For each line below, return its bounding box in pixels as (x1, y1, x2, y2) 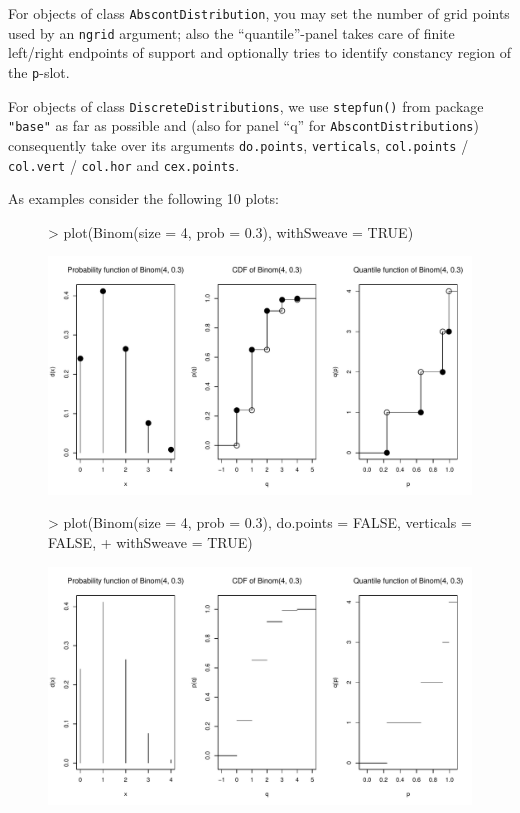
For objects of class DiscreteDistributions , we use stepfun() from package (8, 95, 484, 116)
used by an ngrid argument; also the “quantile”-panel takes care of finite (8, 22, 455, 43)
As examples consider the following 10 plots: (8, 188, 279, 209)
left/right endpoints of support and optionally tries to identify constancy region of (8, 42, 511, 63)
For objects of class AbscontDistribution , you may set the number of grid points (8, 3, 510, 23)
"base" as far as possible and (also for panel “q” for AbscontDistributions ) (8, 115, 479, 136)
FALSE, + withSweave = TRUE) (48, 532, 253, 553)
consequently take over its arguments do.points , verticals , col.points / (8, 134, 469, 155)
